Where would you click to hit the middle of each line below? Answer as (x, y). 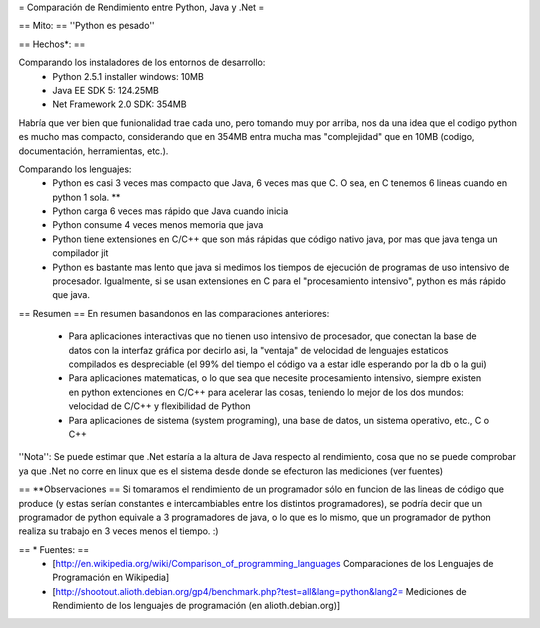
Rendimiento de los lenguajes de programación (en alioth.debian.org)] (196, 606)
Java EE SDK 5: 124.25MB (105, 90)
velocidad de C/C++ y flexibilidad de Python (159, 406)
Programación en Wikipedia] (111, 577)
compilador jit (80, 253)
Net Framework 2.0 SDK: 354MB (119, 104)
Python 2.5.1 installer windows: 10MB (128, 76)
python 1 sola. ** (86, 197)
